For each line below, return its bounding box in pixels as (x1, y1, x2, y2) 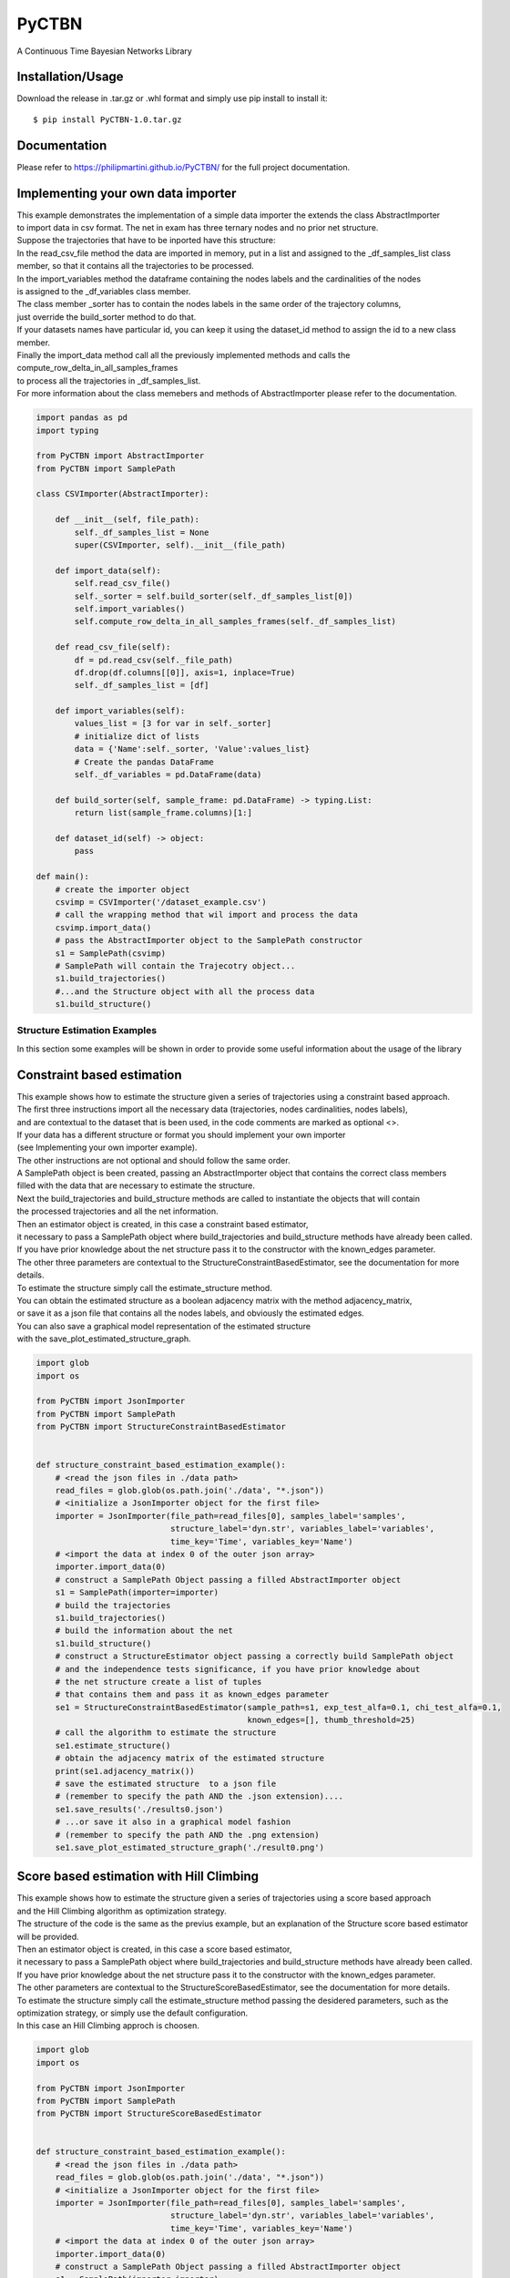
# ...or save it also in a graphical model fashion (55, 1817, 291, 1827)
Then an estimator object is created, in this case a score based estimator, (16, 1944, 292, 1955)
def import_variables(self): (55, 706, 186, 716)
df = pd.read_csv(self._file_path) (74, 654, 234, 665)
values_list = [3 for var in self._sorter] (74, 718, 272, 729)
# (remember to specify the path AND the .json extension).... (55, 1791, 344, 1801)
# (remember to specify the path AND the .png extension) (55, 1830, 320, 1840)
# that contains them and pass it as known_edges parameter (55, 1689, 330, 1699)
